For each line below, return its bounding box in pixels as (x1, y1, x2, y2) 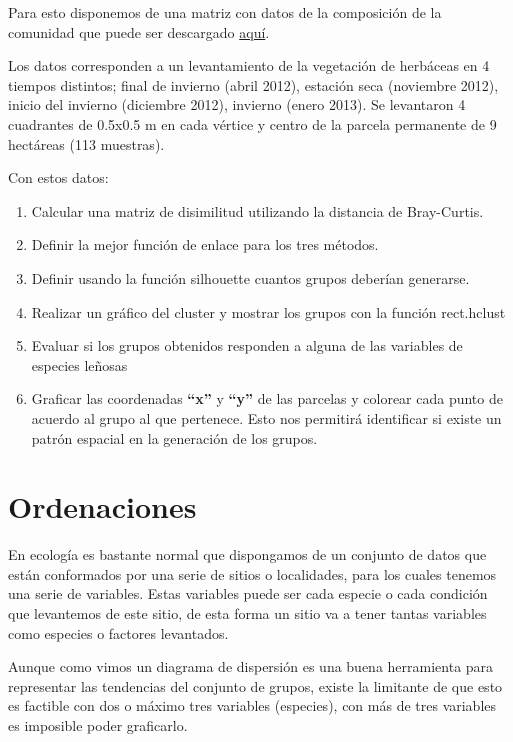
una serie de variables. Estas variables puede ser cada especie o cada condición (8, 583, 488, 604)
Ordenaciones (8, 486, 197, 527)
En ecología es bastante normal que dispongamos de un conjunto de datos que (8, 544, 487, 565)
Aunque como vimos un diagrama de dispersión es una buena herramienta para (8, 656, 494, 677)
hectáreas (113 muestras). (8, 133, 165, 154)
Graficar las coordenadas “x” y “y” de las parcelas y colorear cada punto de (31, 388, 503, 409)
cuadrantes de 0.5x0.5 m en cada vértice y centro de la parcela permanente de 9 (8, 113, 497, 134)
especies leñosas (31, 354, 128, 375)
